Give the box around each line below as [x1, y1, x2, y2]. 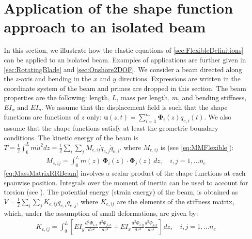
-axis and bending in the [18, 74, 92, 84]
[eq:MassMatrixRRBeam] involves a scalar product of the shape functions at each [4, 167, 246, 178]
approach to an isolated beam [4, 17, 206, 37]
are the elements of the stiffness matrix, [116, 196, 235, 206]
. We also [204, 112, 232, 122]
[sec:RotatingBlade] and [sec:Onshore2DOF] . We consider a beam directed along [4, 64, 242, 74]
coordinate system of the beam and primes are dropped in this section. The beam [4, 83, 246, 93]
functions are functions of [4, 112, 79, 122]
